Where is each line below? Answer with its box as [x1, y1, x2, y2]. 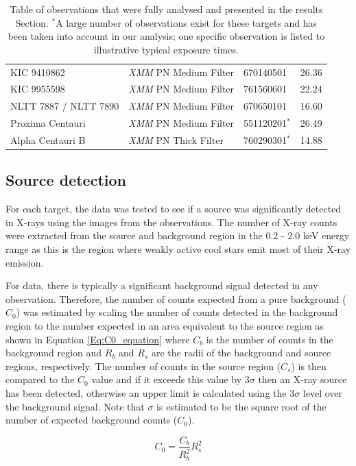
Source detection [5, 169, 126, 191]
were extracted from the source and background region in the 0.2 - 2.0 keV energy [5, 228, 350, 243]
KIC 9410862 [10, 64, 65, 79]
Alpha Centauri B [10, 133, 86, 147]
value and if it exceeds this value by [91, 372, 242, 387]
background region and [5, 345, 102, 360]
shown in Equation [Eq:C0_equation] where [5, 332, 190, 346]
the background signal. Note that [5, 399, 145, 413]
